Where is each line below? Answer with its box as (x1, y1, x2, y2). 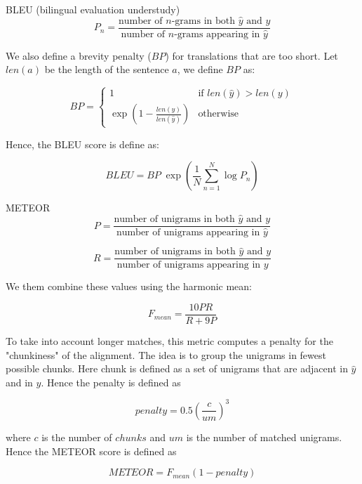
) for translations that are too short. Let (165, 48, 338, 63)
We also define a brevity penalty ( (6, 48, 152, 63)
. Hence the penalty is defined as (41, 374, 181, 389)
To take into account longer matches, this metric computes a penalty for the (6, 334, 333, 348)
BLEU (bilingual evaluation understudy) (6, 2, 180, 16)
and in (6, 374, 33, 389)
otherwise (198, 109, 239, 119)
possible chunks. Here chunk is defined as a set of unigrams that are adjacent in (6, 361, 348, 376)
